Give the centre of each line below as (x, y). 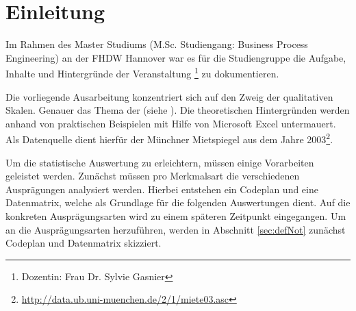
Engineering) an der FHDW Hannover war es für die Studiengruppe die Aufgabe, (176, 57)
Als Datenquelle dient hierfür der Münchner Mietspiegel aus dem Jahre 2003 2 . (169, 138)
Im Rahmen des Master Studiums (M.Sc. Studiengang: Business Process (157, 44)
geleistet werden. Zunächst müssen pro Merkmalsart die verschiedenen (153, 176)
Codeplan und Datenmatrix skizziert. (84, 243)
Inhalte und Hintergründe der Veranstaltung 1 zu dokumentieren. (142, 72)
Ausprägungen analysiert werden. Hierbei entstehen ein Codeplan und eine (162, 189)
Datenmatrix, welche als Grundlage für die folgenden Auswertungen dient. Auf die (178, 202)
